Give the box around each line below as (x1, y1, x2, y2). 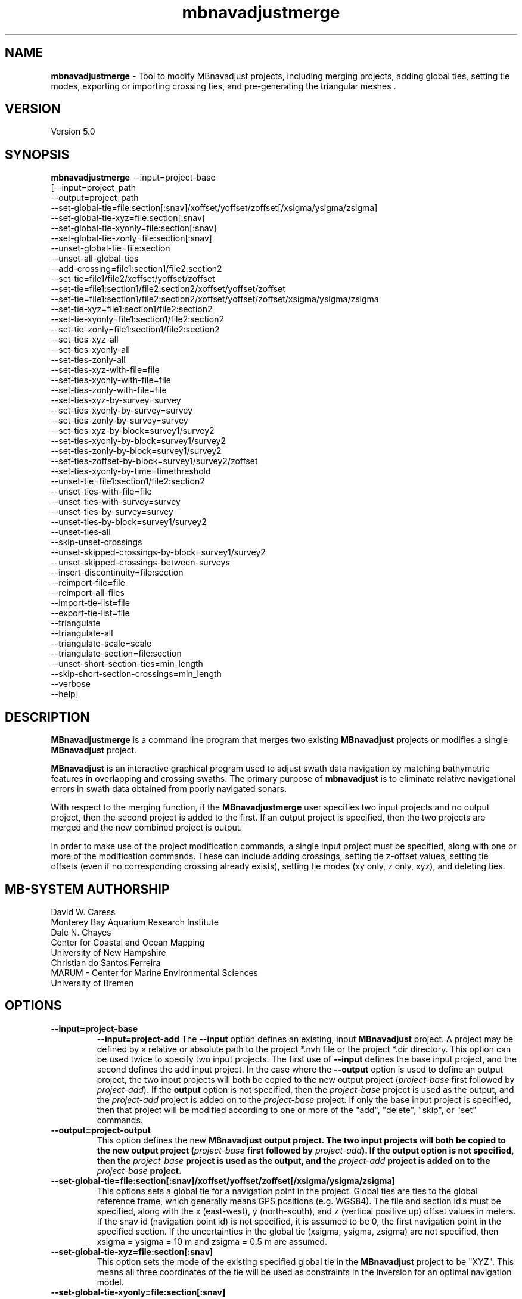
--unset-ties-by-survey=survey (51, 506, 173, 517)
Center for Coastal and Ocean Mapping (51, 937, 205, 947)
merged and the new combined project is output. (51, 822, 243, 833)
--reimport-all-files (51, 588, 125, 598)
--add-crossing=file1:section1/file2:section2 (51, 263, 222, 274)
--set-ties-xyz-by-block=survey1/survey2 (51, 425, 215, 436)
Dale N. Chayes (51, 927, 111, 937)
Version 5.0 (51, 126, 95, 137)
